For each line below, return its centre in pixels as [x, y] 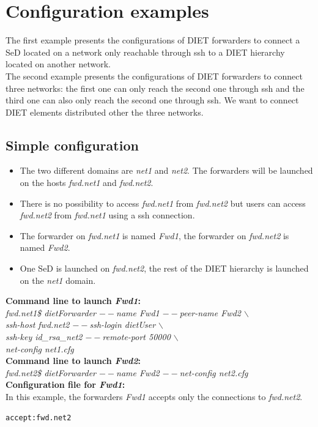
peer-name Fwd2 [210, 312]
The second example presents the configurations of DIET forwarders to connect [154, 76]
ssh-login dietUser [123, 325]
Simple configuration [72, 145]
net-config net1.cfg [40, 348]
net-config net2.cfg [214, 372]
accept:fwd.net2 [39, 418]
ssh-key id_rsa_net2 [44, 337]
